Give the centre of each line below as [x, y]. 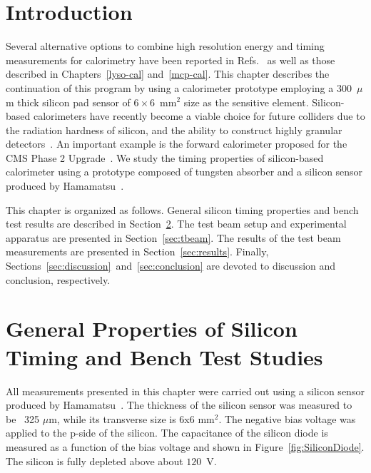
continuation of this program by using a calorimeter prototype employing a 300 [179, 87]
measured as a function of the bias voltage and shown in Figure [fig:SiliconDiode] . [185, 446]
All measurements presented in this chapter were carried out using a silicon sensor [185, 391]
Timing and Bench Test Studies [164, 356]
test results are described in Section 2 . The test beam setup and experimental [176, 224]
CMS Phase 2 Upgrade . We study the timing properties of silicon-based [165, 157]
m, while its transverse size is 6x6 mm [132, 418]
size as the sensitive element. [246, 102]
